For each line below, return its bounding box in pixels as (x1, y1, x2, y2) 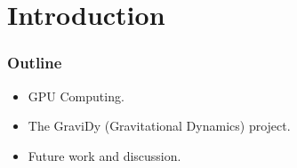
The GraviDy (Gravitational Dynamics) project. (28, 116, 291, 135)
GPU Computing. (28, 86, 124, 105)
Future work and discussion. (28, 146, 181, 164)
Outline (7, 52, 62, 74)
